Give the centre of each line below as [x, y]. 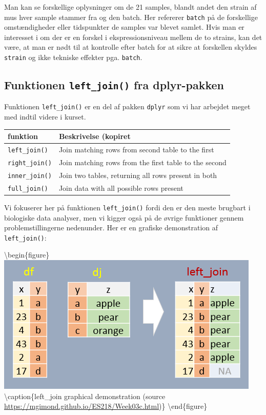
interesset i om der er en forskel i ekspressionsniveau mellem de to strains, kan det [133, 37]
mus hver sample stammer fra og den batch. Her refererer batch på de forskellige [131, 17]
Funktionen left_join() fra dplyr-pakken [114, 85]
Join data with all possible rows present [121, 187]
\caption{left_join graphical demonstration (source [85, 396]
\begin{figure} [27, 255]
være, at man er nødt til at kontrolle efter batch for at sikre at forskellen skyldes [131, 47]
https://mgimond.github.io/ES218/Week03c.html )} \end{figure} [106, 406]
